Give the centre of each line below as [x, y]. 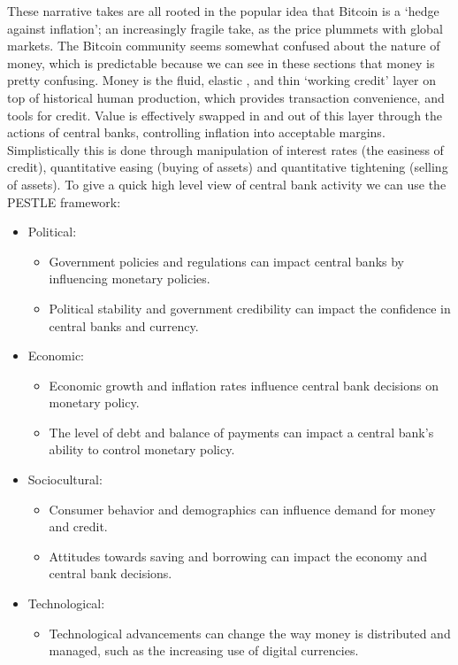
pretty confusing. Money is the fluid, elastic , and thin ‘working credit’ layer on [222, 80]
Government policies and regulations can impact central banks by [226, 261]
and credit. [78, 526]
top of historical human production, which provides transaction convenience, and [226, 97]
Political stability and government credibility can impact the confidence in [250, 308]
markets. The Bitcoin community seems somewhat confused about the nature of [224, 46]
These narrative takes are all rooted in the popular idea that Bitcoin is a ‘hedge [223, 11]
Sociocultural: [65, 479]
